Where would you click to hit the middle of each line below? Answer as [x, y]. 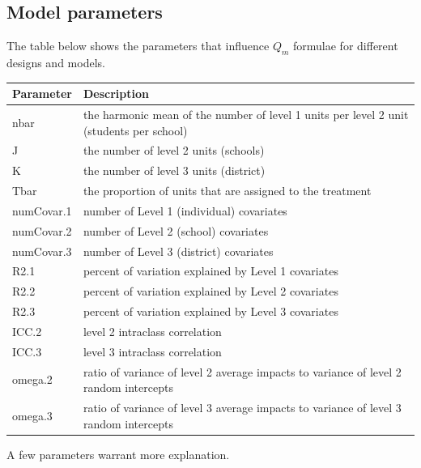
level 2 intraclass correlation [152, 331]
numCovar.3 [42, 251]
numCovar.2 [42, 230]
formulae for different [346, 46]
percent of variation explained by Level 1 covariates [210, 271]
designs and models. [56, 62]
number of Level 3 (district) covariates [178, 251]
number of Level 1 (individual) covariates [185, 210]
